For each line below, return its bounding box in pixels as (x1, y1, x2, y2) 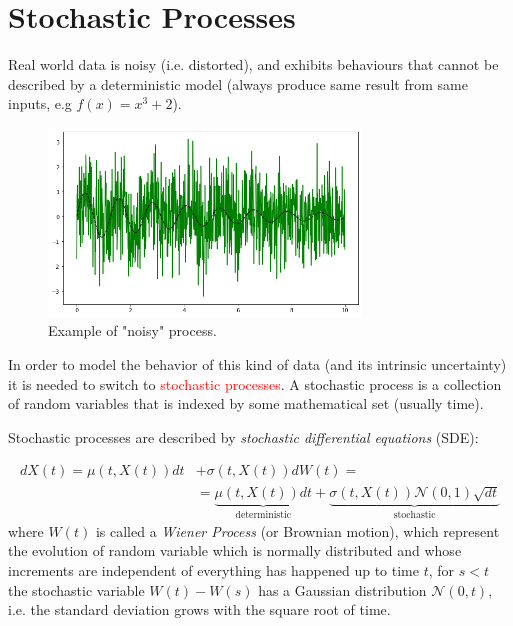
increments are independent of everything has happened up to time (8, 559, 419, 580)
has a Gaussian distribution (258, 579, 427, 600)
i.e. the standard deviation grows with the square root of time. (8, 599, 391, 620)
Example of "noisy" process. (48, 320, 217, 341)
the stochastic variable (8, 579, 145, 600)
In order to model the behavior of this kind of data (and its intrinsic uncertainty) (8, 354, 507, 375)
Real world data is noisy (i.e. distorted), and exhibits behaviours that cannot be (8, 54, 499, 75)
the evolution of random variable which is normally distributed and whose (8, 540, 462, 561)
